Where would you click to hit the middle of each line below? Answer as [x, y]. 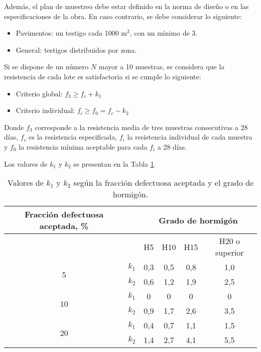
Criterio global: [39, 93]
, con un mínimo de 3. [164, 33]
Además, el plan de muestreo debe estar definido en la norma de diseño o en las [126, 6]
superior [229, 253]
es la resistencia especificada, [73, 137]
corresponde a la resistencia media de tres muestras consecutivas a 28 [141, 127]
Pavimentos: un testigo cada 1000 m [72, 33]
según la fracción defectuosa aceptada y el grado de [164, 183]
